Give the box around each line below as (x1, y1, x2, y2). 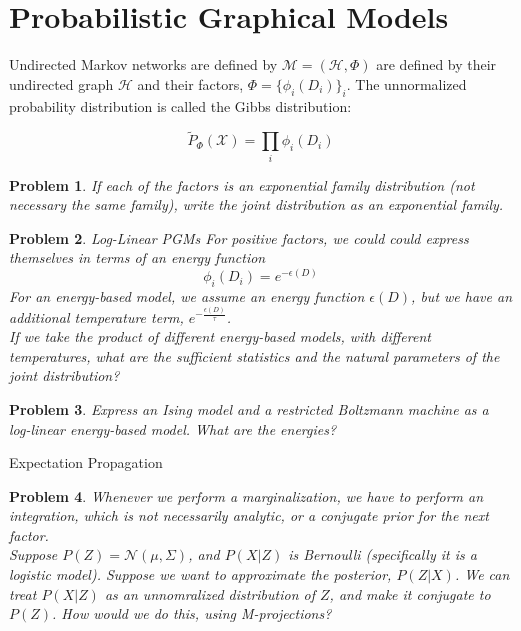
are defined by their (376, 54, 497, 75)
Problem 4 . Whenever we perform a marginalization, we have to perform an (9, 485, 484, 506)
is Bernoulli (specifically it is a (288, 544, 477, 565)
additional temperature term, (9, 306, 184, 327)
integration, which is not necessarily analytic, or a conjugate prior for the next (9, 505, 489, 526)
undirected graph (9, 73, 114, 94)
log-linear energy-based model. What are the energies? (9, 418, 337, 439)
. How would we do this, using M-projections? (52, 603, 332, 624)
